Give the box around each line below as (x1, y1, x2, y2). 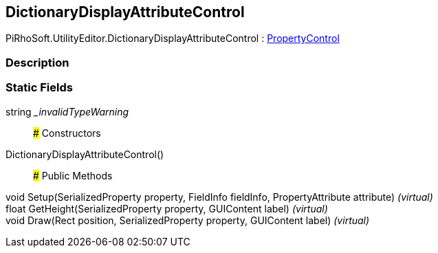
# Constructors (33, 126, 101, 139)
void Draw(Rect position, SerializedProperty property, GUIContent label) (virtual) (6, 214, 370, 226)
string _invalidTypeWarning (6, 105, 129, 118)
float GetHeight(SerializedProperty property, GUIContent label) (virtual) (6, 202, 328, 214)
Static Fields (6, 80, 73, 95)
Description (6, 55, 69, 69)
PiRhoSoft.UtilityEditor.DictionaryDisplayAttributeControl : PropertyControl (6, 32, 340, 45)
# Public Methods (33, 169, 113, 181)
